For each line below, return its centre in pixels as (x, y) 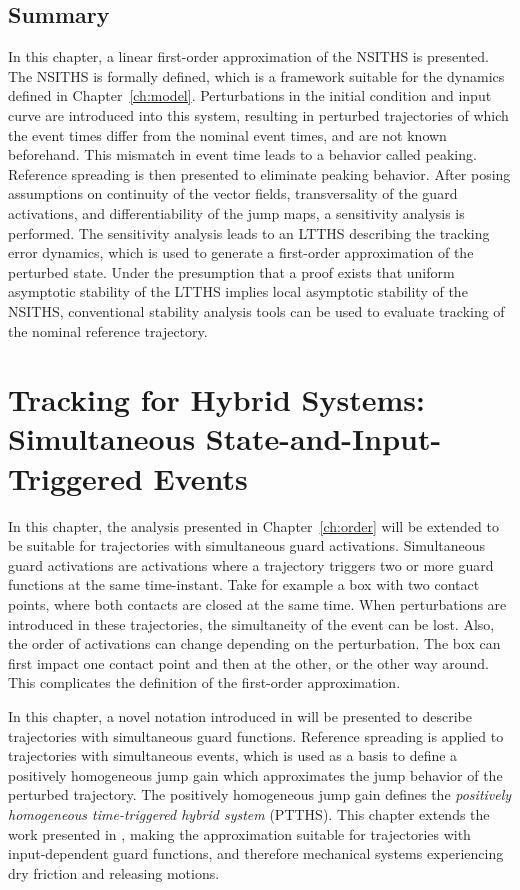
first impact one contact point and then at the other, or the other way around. (248, 662)
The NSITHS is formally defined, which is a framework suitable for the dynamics (256, 75)
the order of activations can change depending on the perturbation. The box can (254, 643)
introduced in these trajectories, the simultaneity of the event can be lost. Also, (251, 623)
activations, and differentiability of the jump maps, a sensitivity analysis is (236, 212)
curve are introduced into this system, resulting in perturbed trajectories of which (258, 114)
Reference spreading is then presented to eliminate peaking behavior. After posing (259, 173)
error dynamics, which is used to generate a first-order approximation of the (241, 252)
